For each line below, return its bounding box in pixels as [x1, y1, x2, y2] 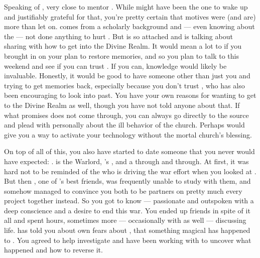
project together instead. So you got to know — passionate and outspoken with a [4, 195, 254, 206]
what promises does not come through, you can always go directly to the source [4, 109, 249, 120]
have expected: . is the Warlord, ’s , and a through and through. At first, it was [4, 156, 249, 166]
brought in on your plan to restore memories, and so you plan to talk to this [4, 50, 239, 61]
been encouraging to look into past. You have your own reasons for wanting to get [4, 90, 256, 100]
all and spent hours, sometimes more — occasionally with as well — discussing [4, 215, 246, 225]
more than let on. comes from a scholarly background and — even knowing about [4, 21, 255, 32]
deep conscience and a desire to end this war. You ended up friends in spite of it [4, 205, 250, 215]
